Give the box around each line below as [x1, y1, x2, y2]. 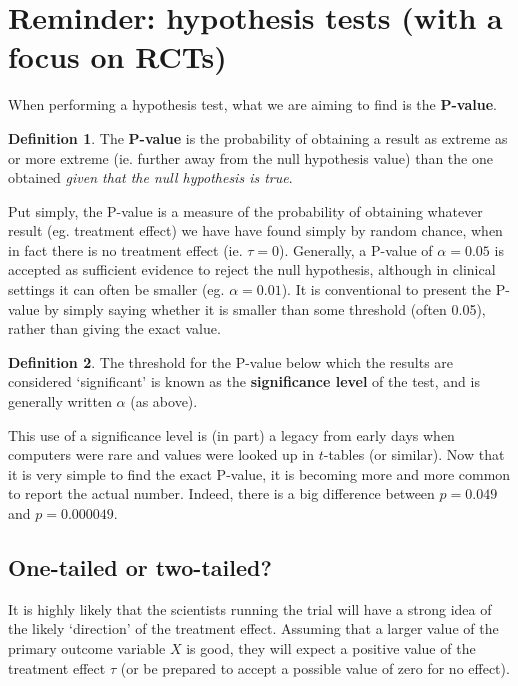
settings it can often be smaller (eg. [8, 279, 225, 300]
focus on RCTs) [8, 36, 227, 77]
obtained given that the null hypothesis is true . [8, 167, 293, 188]
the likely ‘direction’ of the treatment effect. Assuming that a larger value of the [8, 618, 499, 639]
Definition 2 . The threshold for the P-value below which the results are [8, 351, 454, 372]
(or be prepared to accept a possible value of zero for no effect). [120, 657, 510, 678]
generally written [8, 391, 112, 412]
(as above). [130, 391, 198, 412]
